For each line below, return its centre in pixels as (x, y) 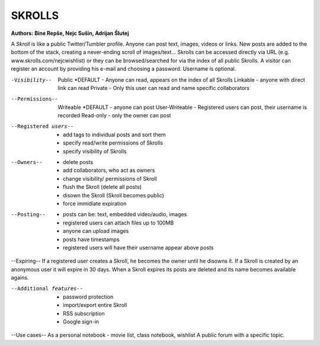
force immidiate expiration (95, 203)
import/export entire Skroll (95, 305)
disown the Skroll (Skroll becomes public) (113, 195)
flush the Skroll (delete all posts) (102, 187)
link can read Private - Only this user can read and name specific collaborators (154, 88)
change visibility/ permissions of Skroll (110, 178)
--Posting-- (28, 214)
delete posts (78, 162)
